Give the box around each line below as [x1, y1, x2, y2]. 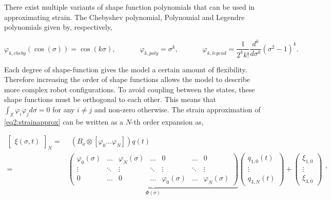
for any [52, 104, 75, 115]
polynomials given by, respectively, [4, 22, 112, 32]
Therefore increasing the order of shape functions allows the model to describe [4, 74, 250, 85]
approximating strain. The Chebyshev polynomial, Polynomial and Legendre [4, 11, 245, 22]
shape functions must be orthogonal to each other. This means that [4, 94, 217, 105]
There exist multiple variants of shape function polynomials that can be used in [4, 2, 255, 12]
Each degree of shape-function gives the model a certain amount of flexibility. [4, 64, 247, 74]
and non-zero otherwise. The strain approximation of [94, 104, 261, 115]
